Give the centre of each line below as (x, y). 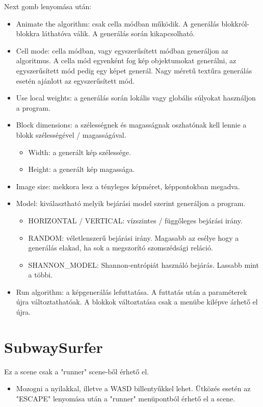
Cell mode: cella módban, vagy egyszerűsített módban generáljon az (122, 50)
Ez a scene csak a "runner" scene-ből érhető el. (76, 371)
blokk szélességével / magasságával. (71, 134)
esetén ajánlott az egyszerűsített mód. (75, 80)
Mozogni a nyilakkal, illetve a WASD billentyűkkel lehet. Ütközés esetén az (133, 388)
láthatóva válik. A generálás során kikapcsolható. (119, 33)
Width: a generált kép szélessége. (80, 152)
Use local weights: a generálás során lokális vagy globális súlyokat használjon (136, 98)
